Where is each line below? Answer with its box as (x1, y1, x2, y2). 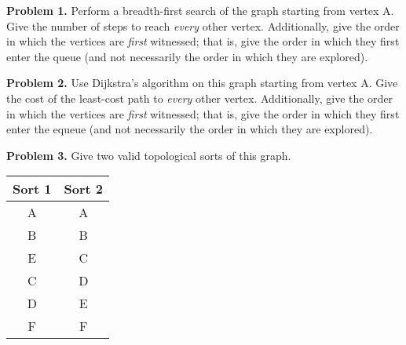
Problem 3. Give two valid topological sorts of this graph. (6, 147, 291, 163)
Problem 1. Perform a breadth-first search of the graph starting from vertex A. (6, 2, 394, 18)
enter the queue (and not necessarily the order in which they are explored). (6, 48, 368, 64)
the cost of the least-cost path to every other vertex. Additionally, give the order (6, 89, 393, 106)
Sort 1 (13, 180, 52, 198)
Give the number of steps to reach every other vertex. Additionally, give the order (6, 17, 400, 34)
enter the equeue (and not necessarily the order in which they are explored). (6, 121, 373, 137)
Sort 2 (64, 180, 103, 198)
